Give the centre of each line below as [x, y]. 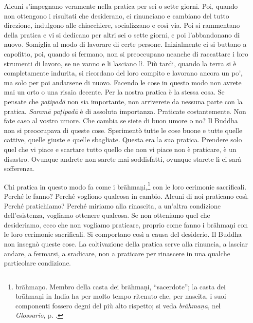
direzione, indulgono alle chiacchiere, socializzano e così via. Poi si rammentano [122, 25]
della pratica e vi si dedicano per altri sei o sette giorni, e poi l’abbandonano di [122, 34]
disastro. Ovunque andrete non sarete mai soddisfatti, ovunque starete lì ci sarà [123, 159]
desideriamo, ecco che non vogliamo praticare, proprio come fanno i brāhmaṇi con [126, 224]
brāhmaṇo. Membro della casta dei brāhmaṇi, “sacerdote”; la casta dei [120, 286]
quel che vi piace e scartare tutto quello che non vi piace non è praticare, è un [120, 149]
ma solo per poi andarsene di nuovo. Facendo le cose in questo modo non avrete [123, 82]
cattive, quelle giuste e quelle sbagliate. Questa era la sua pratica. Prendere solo [123, 140]
